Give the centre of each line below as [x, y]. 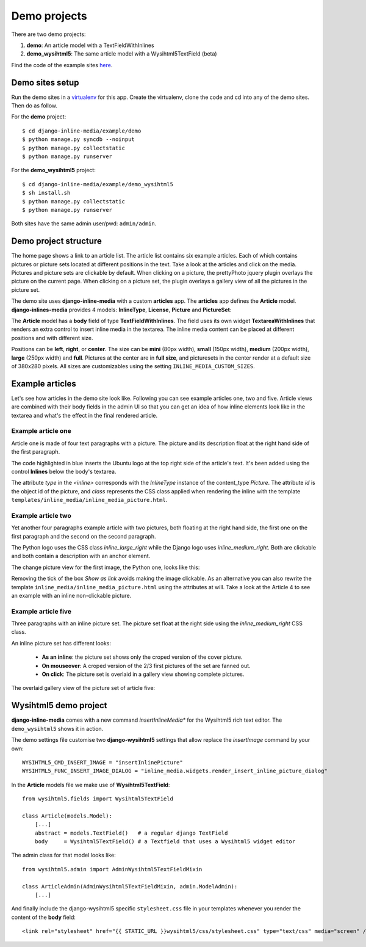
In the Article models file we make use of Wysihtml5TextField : [91, 785]
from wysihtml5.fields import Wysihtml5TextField [98, 799]
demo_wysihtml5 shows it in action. [57, 728]
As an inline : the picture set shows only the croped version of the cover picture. [142, 657]
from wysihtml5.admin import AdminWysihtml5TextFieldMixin [112, 869]
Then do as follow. [34, 106]
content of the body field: [44, 917]
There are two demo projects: [48, 34]
